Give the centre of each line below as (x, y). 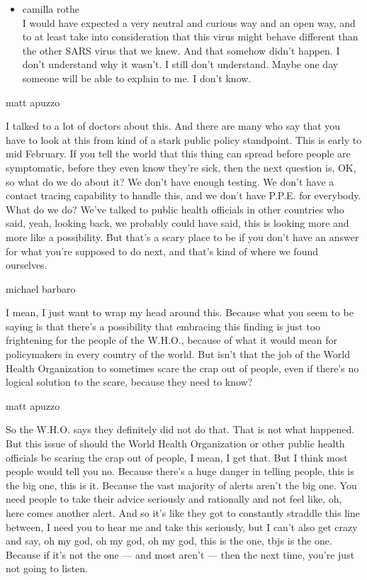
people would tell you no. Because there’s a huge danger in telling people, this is (180, 471)
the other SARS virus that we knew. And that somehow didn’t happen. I (181, 50)
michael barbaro (41, 288)
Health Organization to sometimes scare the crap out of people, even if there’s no (182, 368)
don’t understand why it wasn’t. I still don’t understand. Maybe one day (180, 64)
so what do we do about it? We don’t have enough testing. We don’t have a (170, 181)
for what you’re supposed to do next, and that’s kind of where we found (162, 251)
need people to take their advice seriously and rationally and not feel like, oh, (174, 499)
